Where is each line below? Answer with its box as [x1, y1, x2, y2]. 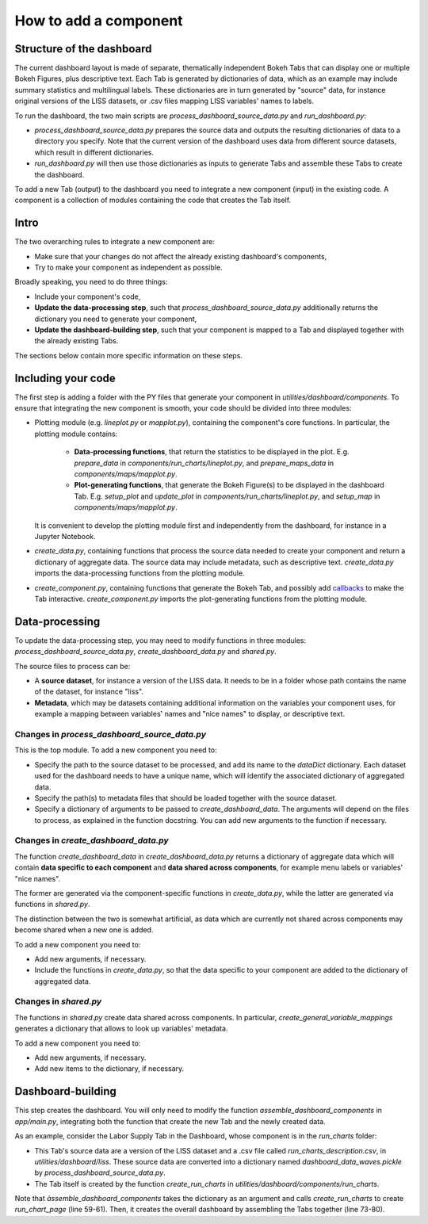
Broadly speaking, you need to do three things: [14, 277, 168, 287]
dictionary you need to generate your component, [34, 314, 197, 323]
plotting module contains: [34, 429, 118, 438]
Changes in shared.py [14, 996, 102, 1007]
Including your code [14, 371, 117, 384]
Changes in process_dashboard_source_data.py [14, 729, 206, 740]
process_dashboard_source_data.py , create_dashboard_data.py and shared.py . [14, 647, 277, 656]
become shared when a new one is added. [14, 925, 154, 935]
